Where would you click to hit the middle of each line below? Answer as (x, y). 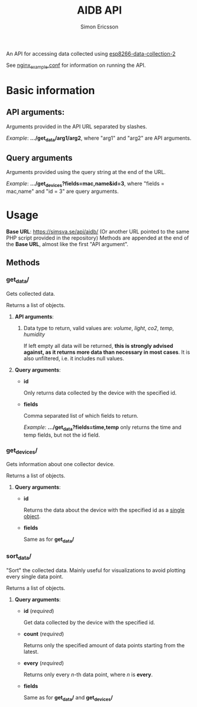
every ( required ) (43, 663)
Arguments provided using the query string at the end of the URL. (86, 172)
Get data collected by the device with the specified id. (89, 622)
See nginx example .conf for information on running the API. (76, 66)
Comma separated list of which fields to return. (81, 416)
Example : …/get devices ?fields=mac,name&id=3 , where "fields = (85, 184)
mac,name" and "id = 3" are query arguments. (62, 191)
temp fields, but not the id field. (62, 435)
